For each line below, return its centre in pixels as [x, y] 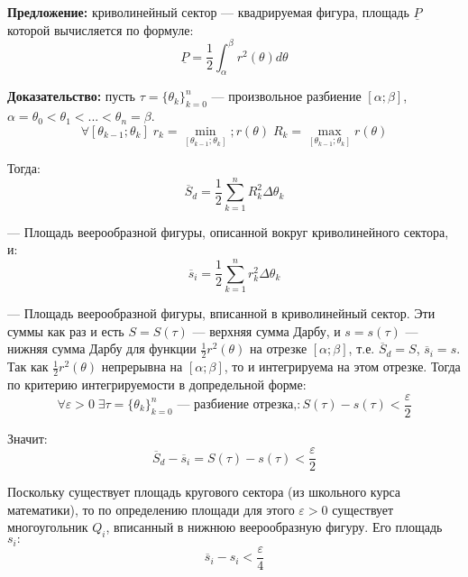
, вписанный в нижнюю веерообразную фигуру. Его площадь [274, 527]
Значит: [28, 438]
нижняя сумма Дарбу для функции [102, 348]
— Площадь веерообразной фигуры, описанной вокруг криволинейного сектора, [228, 231]
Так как [28, 366]
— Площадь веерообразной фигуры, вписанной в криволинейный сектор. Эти [221, 313]
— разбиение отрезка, [237, 405]
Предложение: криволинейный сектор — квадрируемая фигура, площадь [208, 12]
